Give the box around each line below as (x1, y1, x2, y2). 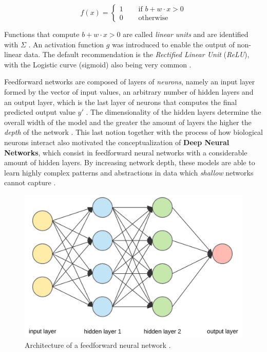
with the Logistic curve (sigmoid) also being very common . (4, 59, 192, 69)
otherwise (138, 14, 168, 22)
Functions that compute (4, 29, 80, 39)
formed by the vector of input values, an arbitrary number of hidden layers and (4, 86, 254, 97)
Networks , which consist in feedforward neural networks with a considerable (4, 147, 247, 157)
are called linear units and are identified (123, 29, 249, 39)
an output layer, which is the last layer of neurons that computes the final (4, 96, 237, 107)
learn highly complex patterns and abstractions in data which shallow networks (4, 167, 254, 178)
